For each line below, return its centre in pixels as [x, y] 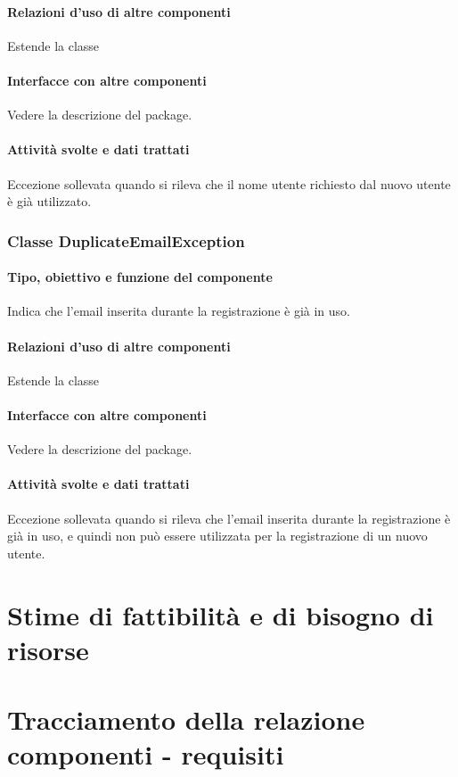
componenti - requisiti [146, 754]
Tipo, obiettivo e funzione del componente [140, 277]
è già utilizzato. [49, 201]
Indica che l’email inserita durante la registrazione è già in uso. [179, 311]
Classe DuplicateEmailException [126, 240]
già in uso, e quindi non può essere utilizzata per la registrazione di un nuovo [217, 536]
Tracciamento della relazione [186, 719]
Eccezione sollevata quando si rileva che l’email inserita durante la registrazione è [229, 518]
